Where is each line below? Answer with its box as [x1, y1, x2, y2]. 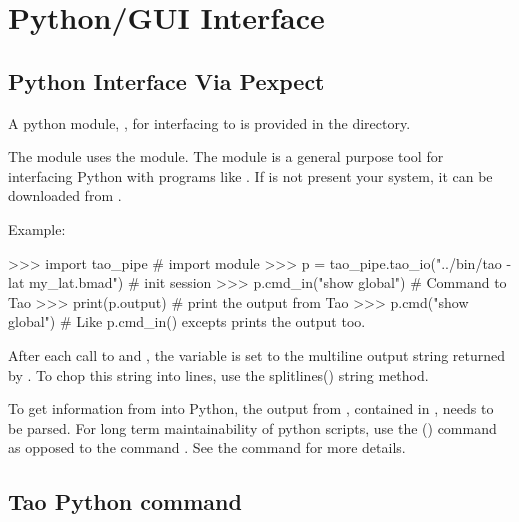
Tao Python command [8, 486, 242, 517]
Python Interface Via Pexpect [8, 65, 325, 96]
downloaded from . [8, 185, 122, 206]
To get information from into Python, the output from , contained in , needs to [8, 398, 494, 419]
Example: [8, 218, 66, 239]
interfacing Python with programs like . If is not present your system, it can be [8, 165, 493, 186]
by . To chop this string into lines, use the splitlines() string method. [8, 364, 429, 385]
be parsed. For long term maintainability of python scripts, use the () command [8, 417, 497, 438]
